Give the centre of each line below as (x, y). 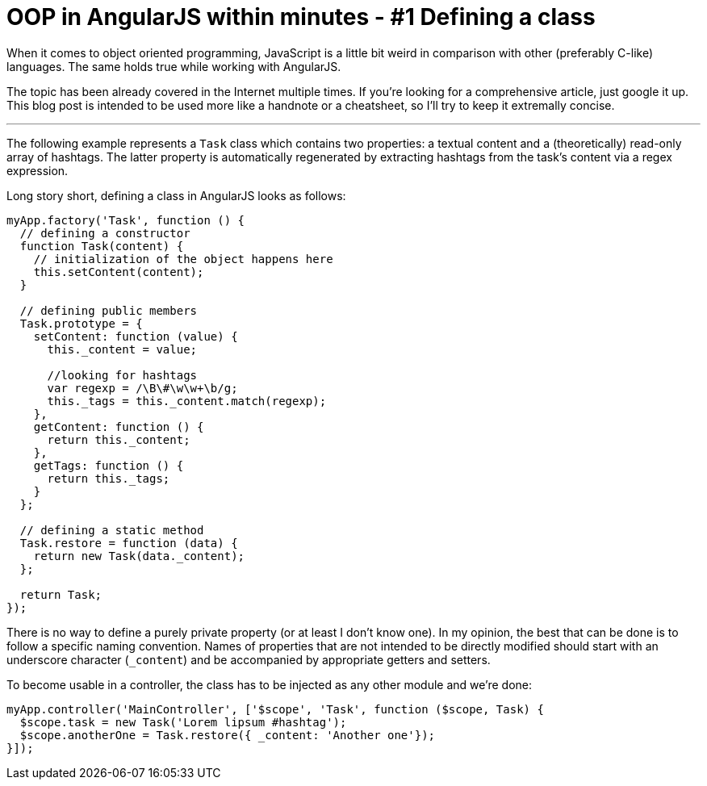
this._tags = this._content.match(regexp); (187, 401)
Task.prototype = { (81, 323)
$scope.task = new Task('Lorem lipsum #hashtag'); (183, 722)
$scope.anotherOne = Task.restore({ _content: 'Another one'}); (228, 735)
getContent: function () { (119, 426)
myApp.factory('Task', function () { (126, 220)
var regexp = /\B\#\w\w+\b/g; (142, 388)
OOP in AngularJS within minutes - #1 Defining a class (301, 17)
